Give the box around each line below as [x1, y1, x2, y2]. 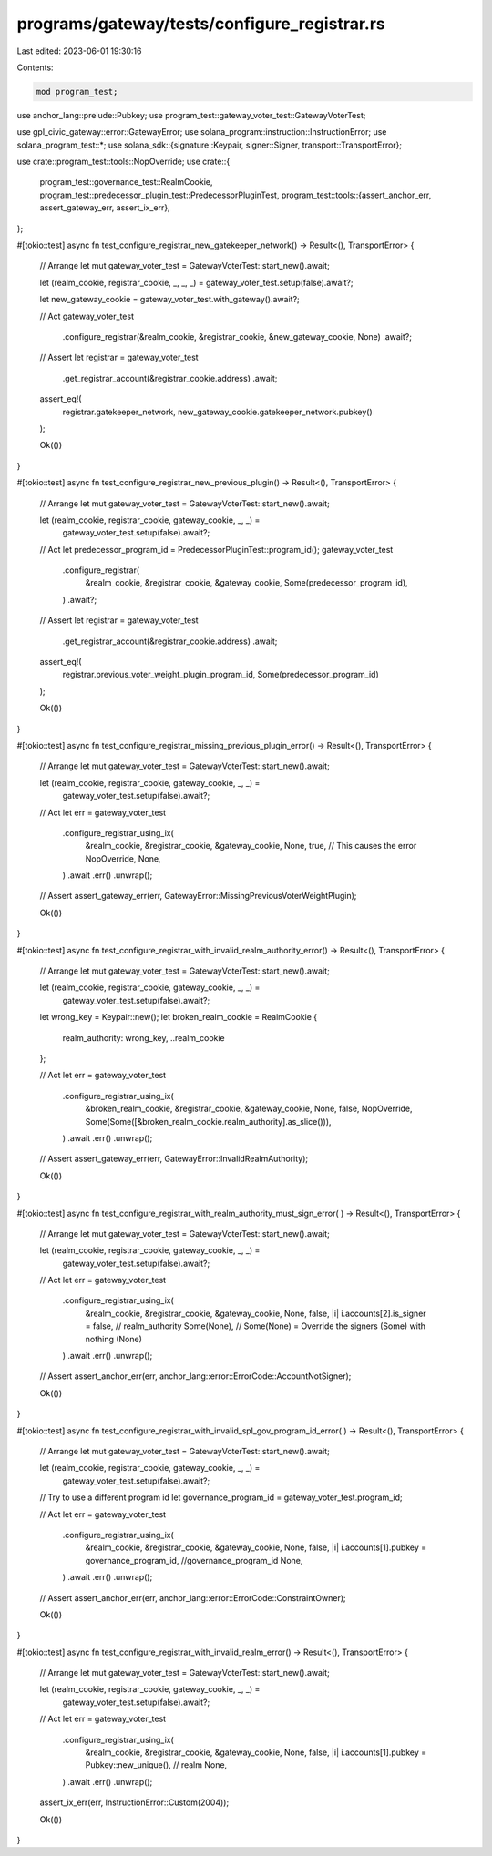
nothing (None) [85, 1333, 143, 1344]
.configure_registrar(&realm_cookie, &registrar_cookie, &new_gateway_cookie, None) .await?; [62, 331, 412, 342]
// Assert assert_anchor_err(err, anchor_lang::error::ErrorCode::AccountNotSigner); [39, 1371, 352, 1382]
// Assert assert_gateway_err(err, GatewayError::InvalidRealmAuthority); [39, 1153, 309, 1165]
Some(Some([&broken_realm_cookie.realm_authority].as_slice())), [85, 1116, 332, 1127]
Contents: [16, 62, 54, 73]
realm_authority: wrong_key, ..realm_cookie [62, 1032, 225, 1043]
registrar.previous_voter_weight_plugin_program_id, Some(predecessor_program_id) [62, 669, 380, 680]
